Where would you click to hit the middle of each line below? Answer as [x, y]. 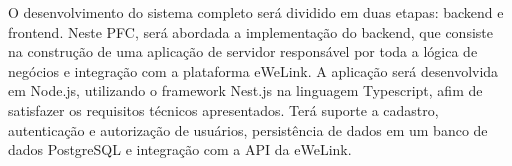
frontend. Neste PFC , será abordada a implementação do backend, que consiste [250, 31]
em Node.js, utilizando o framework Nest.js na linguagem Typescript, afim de [245, 90]
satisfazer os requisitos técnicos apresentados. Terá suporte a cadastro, [223, 109]
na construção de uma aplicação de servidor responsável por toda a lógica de [243, 51]
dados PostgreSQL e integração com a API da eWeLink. [180, 149]
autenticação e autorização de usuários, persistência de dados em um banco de [248, 129]
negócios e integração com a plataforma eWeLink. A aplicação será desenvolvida [253, 70]
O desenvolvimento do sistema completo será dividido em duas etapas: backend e [256, 12]
